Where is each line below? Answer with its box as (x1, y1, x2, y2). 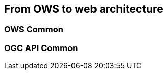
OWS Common (4, 24, 63, 35)
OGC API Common (4, 42, 78, 53)
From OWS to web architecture (4, 3, 163, 15)
